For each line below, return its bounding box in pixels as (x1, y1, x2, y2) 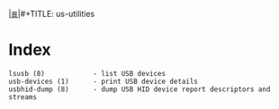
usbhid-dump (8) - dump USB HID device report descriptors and (8, 85, 271, 94)
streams (8, 92, 38, 102)
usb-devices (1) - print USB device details (8, 77, 199, 86)
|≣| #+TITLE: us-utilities (8, 9, 95, 19)
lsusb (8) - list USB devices (8, 69, 166, 78)
